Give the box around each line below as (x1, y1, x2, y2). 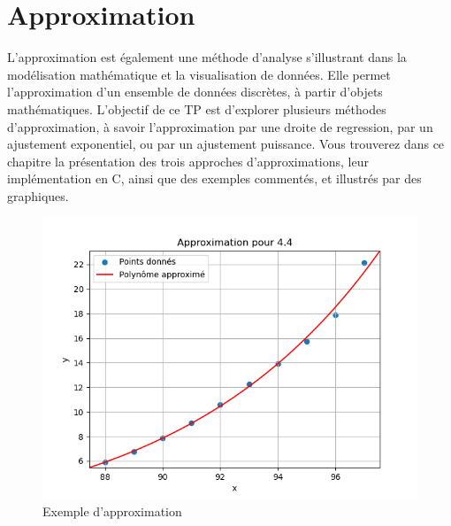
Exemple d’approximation (42, 502, 182, 521)
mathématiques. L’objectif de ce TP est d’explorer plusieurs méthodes (7, 99, 386, 118)
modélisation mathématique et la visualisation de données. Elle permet (7, 65, 391, 83)
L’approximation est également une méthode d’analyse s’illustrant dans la (7, 48, 407, 66)
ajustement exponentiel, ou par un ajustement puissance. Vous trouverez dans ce (7, 135, 445, 153)
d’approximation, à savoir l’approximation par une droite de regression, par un (7, 117, 433, 135)
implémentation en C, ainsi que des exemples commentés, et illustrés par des (7, 169, 422, 188)
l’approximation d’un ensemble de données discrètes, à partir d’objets (7, 82, 383, 101)
